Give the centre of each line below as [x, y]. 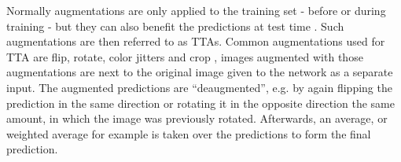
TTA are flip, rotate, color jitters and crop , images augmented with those [185, 56]
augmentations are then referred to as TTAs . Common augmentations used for [196, 41]
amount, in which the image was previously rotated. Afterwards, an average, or [197, 118]
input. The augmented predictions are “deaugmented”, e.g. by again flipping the [199, 87]
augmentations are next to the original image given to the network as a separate [200, 72]
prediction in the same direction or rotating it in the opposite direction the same [200, 103]
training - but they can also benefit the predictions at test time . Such [175, 26]
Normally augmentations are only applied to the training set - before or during [196, 10]
